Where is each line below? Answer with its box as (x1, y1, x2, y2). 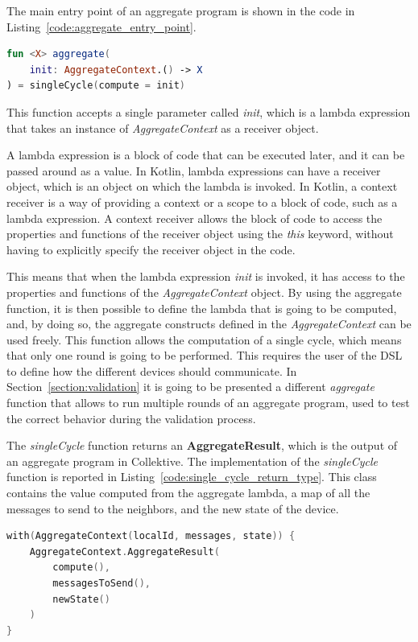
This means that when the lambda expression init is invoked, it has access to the (6, 268, 405, 285)
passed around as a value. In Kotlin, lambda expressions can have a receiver (6, 162, 381, 179)
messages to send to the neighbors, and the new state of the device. (6, 500, 339, 516)
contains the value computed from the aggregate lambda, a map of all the (6, 484, 370, 501)
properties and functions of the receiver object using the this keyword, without (6, 225, 394, 242)
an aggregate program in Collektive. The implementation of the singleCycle (6, 452, 378, 469)
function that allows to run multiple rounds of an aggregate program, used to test (6, 394, 410, 411)
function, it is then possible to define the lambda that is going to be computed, (6, 299, 397, 316)
